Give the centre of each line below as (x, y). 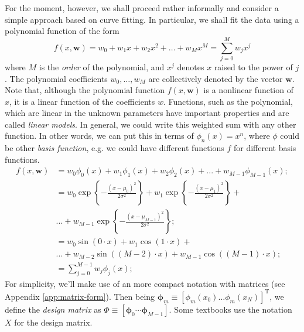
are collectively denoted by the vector (216, 78)
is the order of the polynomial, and (102, 66)
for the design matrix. (53, 322)
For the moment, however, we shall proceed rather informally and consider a (142, 8)
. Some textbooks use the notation (230, 309)
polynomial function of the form (62, 31)
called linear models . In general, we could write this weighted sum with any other (151, 124)
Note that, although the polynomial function (85, 90)
